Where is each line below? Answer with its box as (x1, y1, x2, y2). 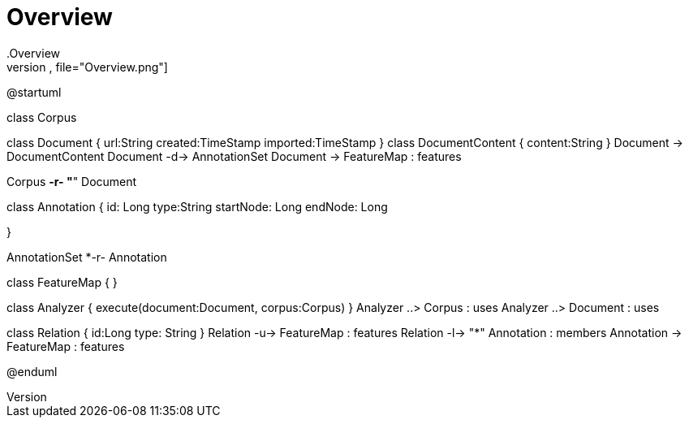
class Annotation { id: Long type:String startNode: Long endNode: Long (6, 199, 388, 214)
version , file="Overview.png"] (6, 59, 168, 74)
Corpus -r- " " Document (6, 174, 137, 188)
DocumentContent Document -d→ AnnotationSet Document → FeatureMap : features (6, 149, 462, 163)
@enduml (6, 364, 58, 379)
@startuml (6, 84, 62, 99)
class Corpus (6, 110, 77, 124)
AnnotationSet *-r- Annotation (6, 249, 167, 264)
